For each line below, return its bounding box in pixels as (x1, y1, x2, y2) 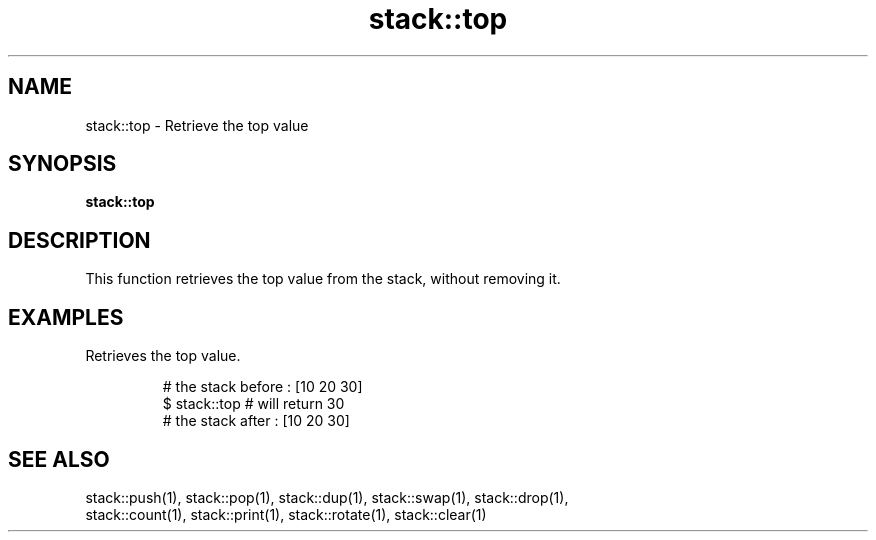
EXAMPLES (8, 304, 124, 330)
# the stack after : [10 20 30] (162, 412, 350, 430)
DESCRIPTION (8, 227, 151, 253)
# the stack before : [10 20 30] (162, 378, 363, 396)
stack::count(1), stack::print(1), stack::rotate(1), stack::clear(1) (85, 505, 487, 523)
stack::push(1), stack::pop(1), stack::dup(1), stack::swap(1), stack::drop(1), (85, 488, 569, 506)
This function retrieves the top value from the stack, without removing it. (85, 270, 561, 288)
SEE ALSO (8, 446, 110, 472)
